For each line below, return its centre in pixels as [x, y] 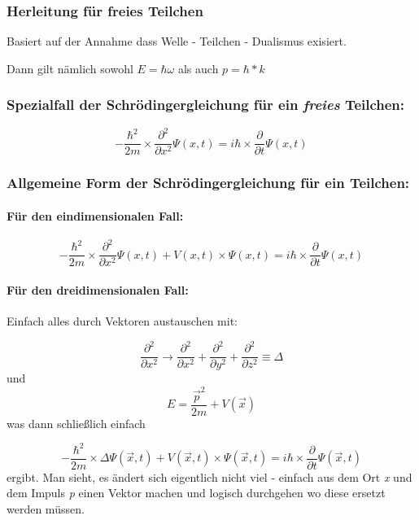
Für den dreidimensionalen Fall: [98, 289]
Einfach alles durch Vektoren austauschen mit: [122, 321]
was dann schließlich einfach [76, 423]
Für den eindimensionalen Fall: [95, 215]
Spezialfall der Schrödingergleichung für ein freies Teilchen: [206, 105]
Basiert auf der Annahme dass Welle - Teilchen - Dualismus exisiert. [177, 41]
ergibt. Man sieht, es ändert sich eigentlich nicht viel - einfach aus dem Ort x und [209, 476]
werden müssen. [46, 509]
